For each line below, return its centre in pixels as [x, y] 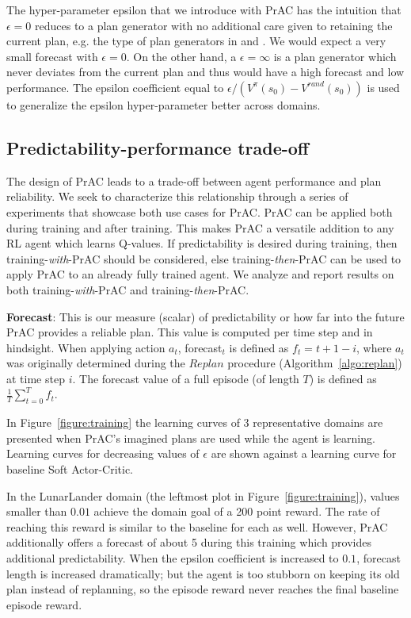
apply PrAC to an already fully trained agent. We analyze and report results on [200, 274]
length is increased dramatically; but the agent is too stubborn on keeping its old [203, 573]
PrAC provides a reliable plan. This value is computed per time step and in [190, 332]
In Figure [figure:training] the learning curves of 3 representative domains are [195, 422]
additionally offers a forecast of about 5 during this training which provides [189, 542]
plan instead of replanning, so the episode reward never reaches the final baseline [203, 589]
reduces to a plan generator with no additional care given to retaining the [214, 25]
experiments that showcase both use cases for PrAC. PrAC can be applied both [200, 211]
